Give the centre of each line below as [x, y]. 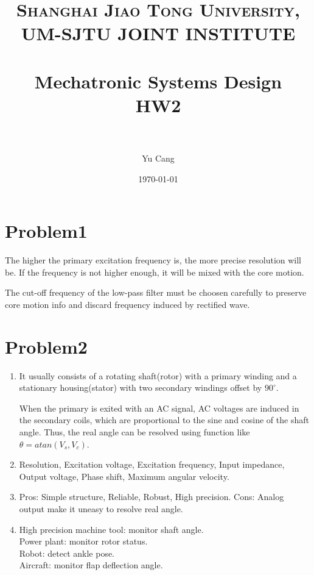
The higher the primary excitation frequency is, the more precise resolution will [153, 260]
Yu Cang [158, 158]
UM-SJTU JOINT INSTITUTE [158, 33]
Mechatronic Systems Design [158, 81]
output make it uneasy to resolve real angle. [101, 509]
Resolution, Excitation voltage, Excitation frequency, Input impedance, [152, 464]
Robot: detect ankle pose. [67, 553]
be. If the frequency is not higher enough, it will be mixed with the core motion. [155, 272]
